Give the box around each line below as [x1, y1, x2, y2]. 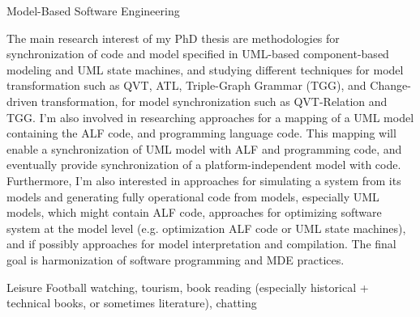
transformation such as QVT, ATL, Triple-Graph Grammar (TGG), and [6, 77, 366, 94]
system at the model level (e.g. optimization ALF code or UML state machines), [6, 219, 406, 236]
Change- [370, 77, 411, 94]
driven [6, 92, 38, 109]
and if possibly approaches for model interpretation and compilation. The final [6, 235, 396, 252]
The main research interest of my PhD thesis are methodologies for [6, 29, 340, 46]
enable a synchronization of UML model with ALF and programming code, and [6, 140, 402, 157]
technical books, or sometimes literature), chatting [6, 294, 257, 311]
